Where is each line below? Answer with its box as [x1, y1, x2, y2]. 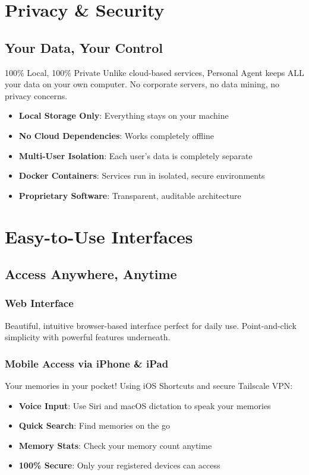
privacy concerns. [5, 89, 68, 102]
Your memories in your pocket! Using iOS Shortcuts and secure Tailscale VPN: [5, 379, 293, 392]
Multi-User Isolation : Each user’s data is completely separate [18, 149, 253, 161]
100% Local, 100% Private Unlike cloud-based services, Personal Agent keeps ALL [5, 66, 304, 78]
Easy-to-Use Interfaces [5, 224, 193, 248]
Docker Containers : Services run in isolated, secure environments [18, 169, 265, 182]
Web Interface [5, 296, 74, 311]
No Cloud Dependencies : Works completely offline [18, 129, 215, 141]
